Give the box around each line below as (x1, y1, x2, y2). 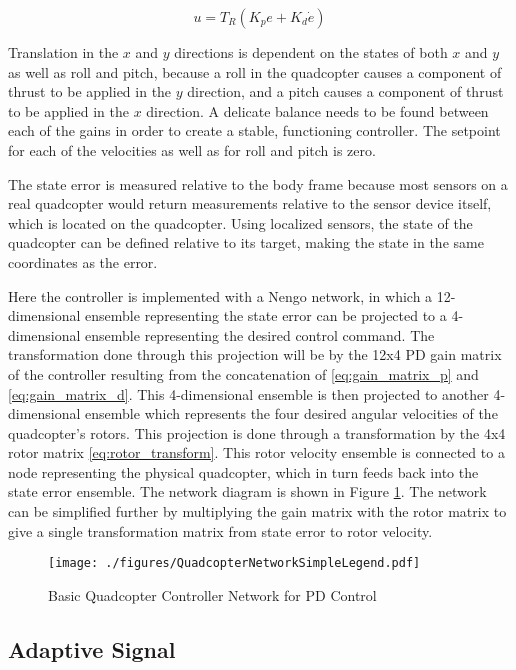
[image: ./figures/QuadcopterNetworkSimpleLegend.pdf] (48, 556, 421, 571)
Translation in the (8, 42, 119, 62)
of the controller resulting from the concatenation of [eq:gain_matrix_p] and (8, 363, 479, 384)
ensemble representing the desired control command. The (85, 324, 435, 345)
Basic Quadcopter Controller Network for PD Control (48, 584, 377, 605)
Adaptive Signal (8, 633, 176, 664)
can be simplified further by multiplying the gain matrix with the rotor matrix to (8, 501, 507, 522)
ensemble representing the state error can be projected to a (85, 305, 447, 326)
